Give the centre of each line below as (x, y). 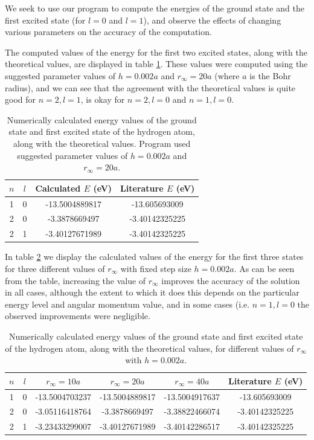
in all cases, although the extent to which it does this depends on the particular (152, 292)
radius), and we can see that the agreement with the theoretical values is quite (150, 87)
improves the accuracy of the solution (231, 280)
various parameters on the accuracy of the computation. (108, 32)
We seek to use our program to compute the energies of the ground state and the (155, 8)
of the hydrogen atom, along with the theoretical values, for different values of (149, 348)
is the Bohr (270, 75)
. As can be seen (264, 268)
